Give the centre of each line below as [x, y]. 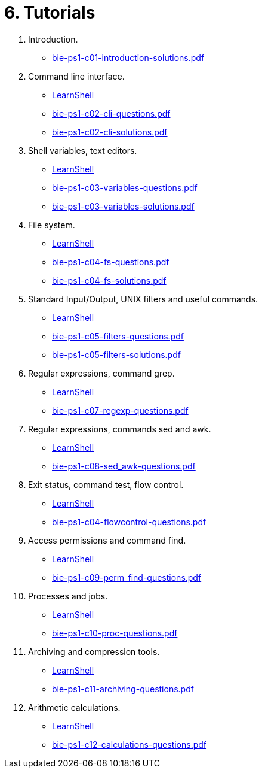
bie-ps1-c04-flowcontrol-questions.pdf [129, 522]
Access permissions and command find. [107, 540]
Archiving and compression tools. [94, 651]
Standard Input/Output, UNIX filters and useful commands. [143, 299]
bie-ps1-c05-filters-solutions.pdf [116, 354]
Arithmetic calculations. [74, 707]
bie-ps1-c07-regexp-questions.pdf [120, 410]
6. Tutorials [50, 13]
